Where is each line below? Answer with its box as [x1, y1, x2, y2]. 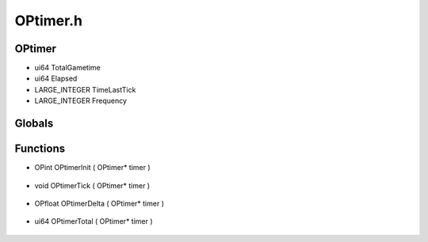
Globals [14, 117, 54, 130]
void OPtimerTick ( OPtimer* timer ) [34, 180, 151, 190]
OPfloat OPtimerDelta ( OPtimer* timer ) [34, 199, 164, 208]
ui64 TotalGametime [34, 63, 101, 73]
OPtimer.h [14, 12, 83, 29]
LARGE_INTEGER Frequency [34, 96, 127, 106]
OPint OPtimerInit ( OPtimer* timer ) [34, 163, 151, 172]
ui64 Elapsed [34, 74, 78, 83]
